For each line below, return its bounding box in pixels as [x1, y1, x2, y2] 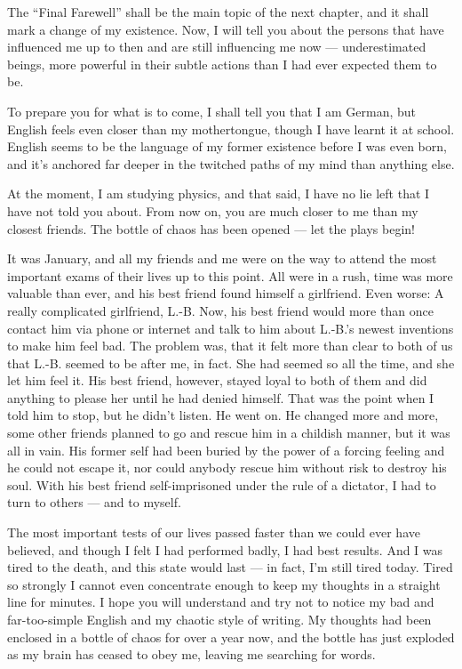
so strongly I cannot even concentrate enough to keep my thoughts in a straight [7, 575, 441, 593]
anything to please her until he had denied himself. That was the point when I [7, 388, 434, 407]
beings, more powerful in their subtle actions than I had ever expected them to [7, 54, 437, 73]
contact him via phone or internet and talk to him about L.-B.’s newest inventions [7, 318, 454, 337]
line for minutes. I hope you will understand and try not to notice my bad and [7, 592, 434, 611]
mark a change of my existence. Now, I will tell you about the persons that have [7, 20, 444, 38]
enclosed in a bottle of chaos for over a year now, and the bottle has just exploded [7, 627, 455, 646]
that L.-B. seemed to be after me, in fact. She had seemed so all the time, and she [7, 353, 455, 372]
